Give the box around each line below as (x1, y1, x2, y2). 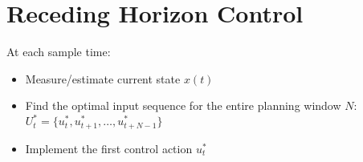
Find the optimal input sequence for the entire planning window (25, 97, 341, 114)
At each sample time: (6, 43, 111, 60)
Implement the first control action (25, 140, 193, 156)
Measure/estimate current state (25, 70, 181, 87)
